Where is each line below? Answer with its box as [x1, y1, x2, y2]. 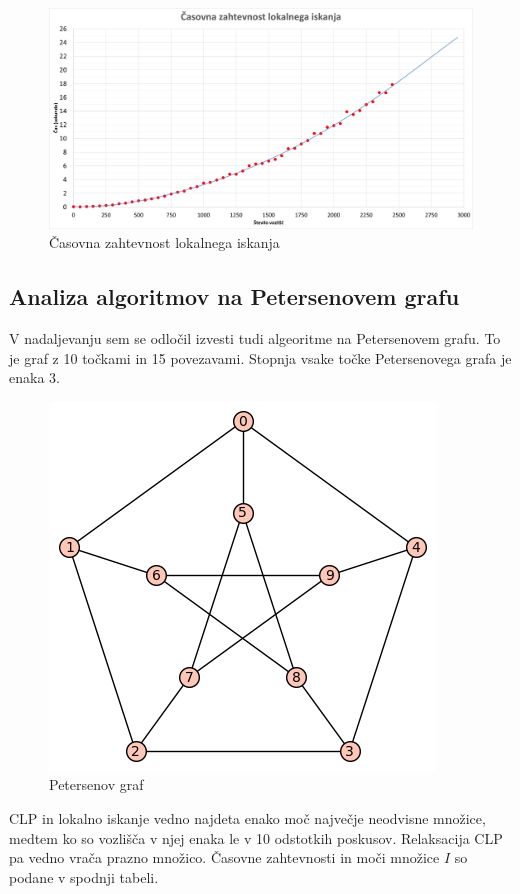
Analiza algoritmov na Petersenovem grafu [9, 281, 460, 312]
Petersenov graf [49, 774, 144, 795]
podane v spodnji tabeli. [9, 866, 159, 887]
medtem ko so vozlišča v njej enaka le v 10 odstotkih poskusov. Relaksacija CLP [9, 827, 503, 848]
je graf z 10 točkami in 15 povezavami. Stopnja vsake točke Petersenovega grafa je [9, 347, 512, 368]
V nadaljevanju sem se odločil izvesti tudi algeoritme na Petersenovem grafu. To [9, 328, 501, 349]
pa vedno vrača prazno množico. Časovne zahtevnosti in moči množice [9, 847, 440, 868]
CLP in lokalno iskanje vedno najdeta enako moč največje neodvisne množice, [9, 808, 486, 829]
